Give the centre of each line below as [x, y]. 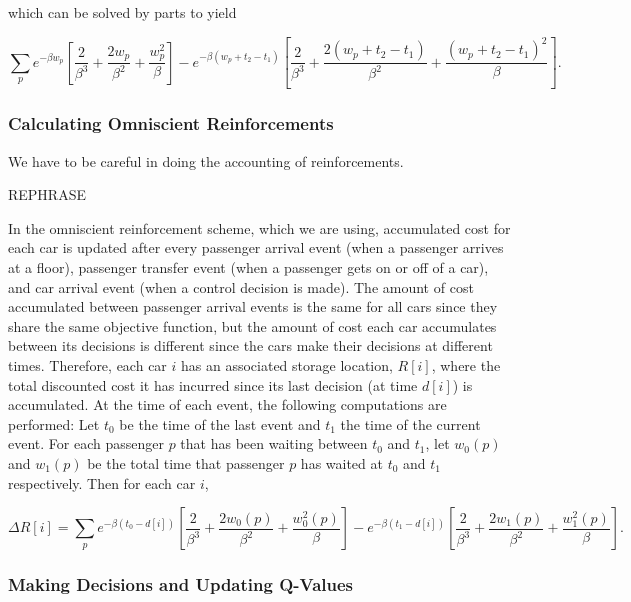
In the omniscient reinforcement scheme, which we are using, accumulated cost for [259, 227]
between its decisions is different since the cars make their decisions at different [250, 345]
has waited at [341, 463]
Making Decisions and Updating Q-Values [181, 584]
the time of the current [410, 423]
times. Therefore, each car [87, 365]
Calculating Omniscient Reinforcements [171, 123]
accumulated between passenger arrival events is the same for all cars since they [253, 306]
